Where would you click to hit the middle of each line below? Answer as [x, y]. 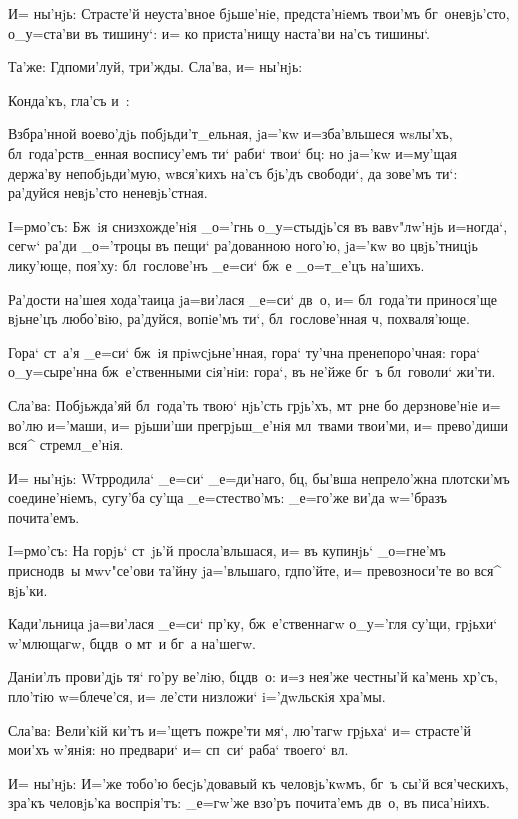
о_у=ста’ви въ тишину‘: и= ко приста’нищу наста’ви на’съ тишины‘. [219, 32]
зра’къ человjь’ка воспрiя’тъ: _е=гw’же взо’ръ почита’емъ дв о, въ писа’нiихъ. [249, 802]
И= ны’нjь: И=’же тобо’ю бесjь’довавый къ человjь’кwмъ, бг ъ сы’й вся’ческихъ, [258, 782]
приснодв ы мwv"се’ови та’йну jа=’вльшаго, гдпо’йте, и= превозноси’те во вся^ [255, 570]
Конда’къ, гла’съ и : [69, 99]
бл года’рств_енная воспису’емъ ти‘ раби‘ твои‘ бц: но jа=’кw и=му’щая [232, 152]
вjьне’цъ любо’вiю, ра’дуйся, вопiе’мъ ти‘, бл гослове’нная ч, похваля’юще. [239, 318]
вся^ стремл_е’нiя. [66, 444]
